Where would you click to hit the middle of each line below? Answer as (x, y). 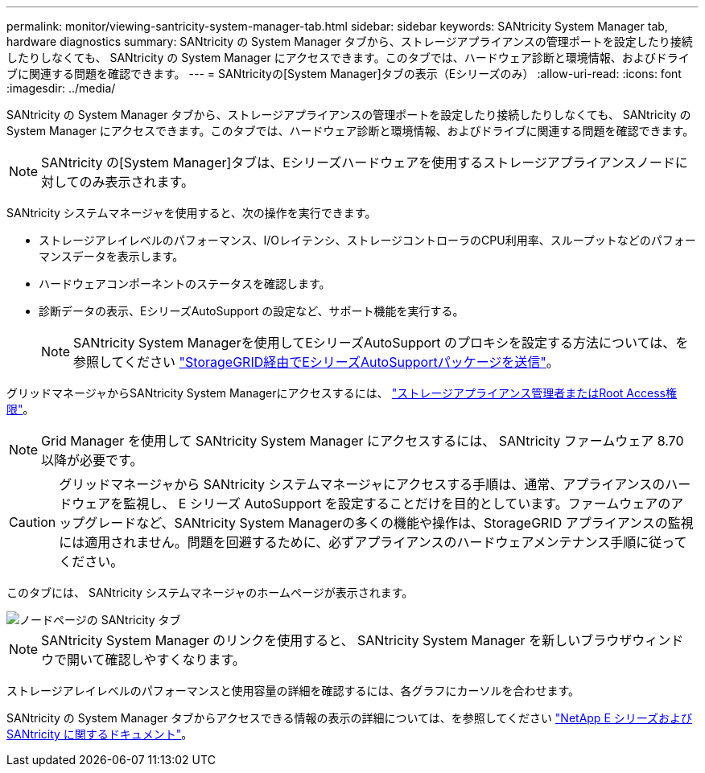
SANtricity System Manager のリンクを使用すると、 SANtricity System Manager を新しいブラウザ (337, 640)
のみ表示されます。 (136, 182)
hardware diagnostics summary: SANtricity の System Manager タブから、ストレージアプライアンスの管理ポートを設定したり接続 (350, 41)
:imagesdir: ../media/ (61, 88)
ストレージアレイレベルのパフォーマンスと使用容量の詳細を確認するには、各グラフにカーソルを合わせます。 (293, 691)
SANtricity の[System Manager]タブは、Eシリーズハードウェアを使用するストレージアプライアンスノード (358, 162)
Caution (33, 522)
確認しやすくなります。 (175, 660)
